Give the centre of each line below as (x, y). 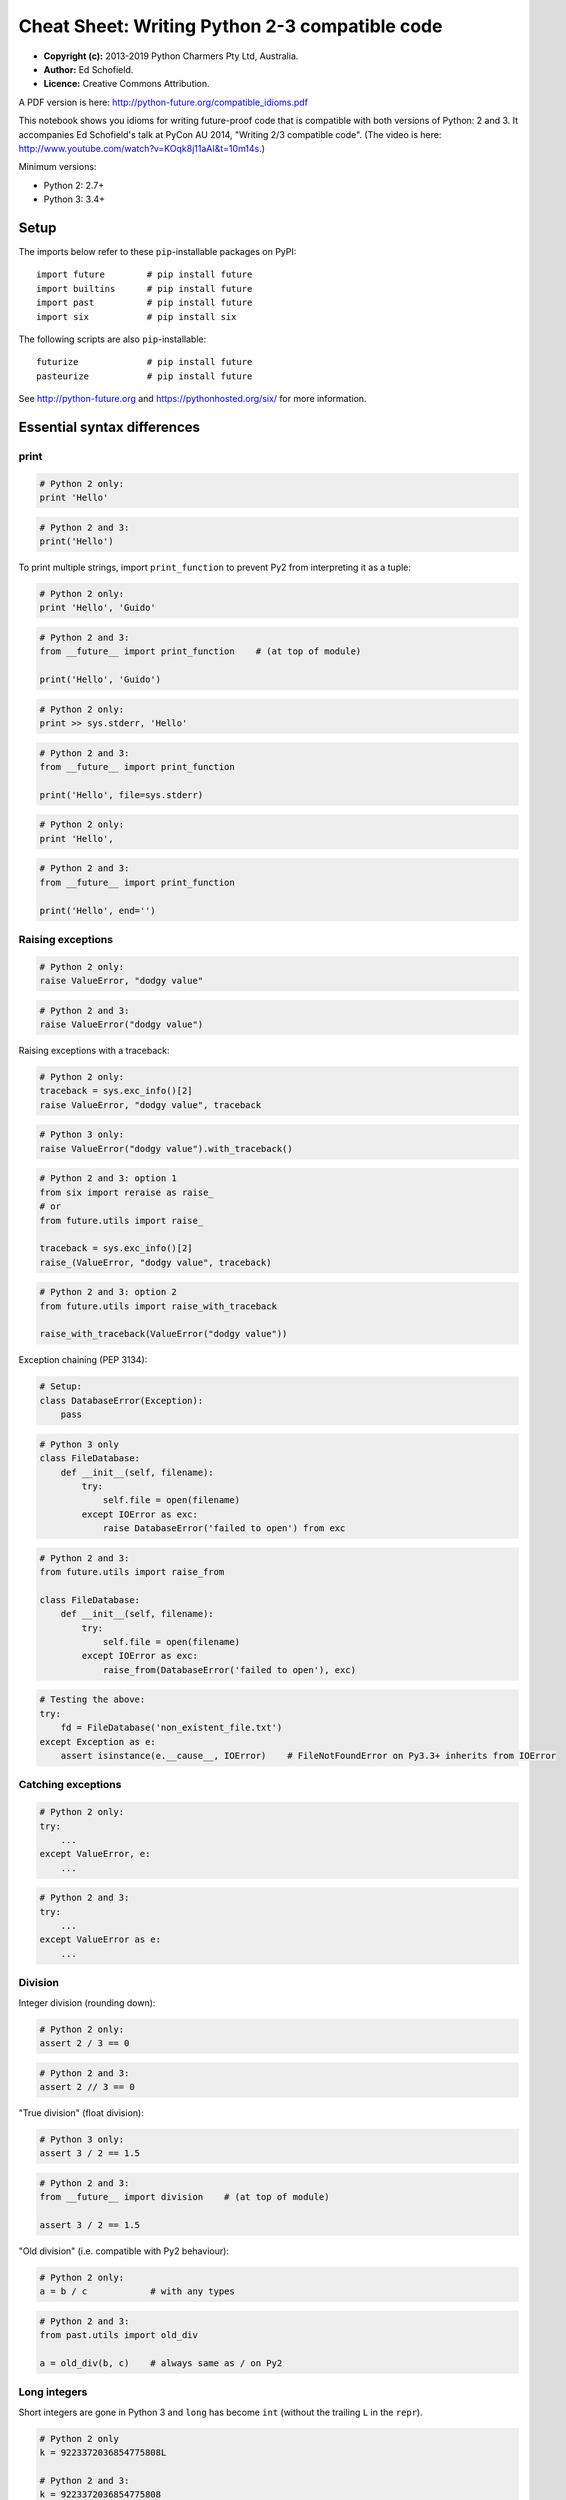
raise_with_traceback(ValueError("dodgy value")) (163, 1334)
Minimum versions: (57, 167)
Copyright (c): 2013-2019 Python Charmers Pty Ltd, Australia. (171, 56)
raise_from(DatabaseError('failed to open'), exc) (229, 1669)
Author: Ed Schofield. (88, 69)
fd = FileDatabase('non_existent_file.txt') (171, 1728)
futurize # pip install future (144, 362)
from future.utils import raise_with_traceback (158, 1306)
